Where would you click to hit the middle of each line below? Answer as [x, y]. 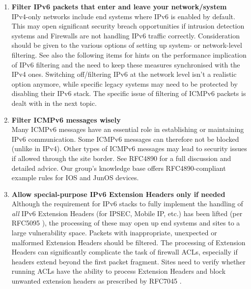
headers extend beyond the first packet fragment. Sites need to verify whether [128, 261]
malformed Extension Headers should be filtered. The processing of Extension [128, 242]
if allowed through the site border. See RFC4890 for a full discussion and [121, 158]
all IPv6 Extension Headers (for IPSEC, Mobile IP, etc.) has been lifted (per [127, 213]
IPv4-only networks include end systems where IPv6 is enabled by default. [123, 16]
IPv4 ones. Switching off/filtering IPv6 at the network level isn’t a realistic [124, 74]
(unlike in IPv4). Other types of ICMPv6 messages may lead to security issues [129, 148]
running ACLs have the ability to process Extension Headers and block [119, 271]
